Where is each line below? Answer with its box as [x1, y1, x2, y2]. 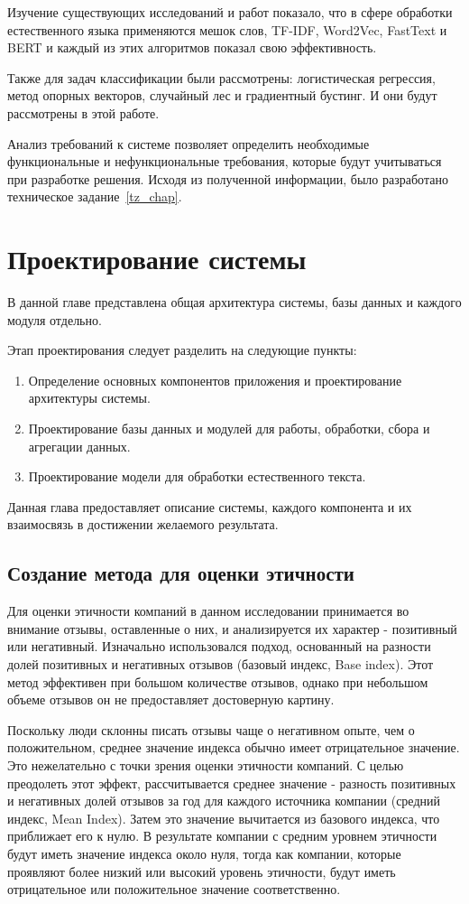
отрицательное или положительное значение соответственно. [7, 880, 341, 899]
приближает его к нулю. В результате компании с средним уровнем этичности [7, 826, 437, 845]
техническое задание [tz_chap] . [7, 187, 182, 206]
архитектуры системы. [28, 388, 151, 407]
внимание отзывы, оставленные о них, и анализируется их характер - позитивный [7, 619, 457, 638]
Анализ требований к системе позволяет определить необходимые [7, 134, 370, 153]
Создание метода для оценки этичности [7, 559, 354, 587]
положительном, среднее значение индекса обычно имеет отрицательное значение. [7, 738, 460, 757]
